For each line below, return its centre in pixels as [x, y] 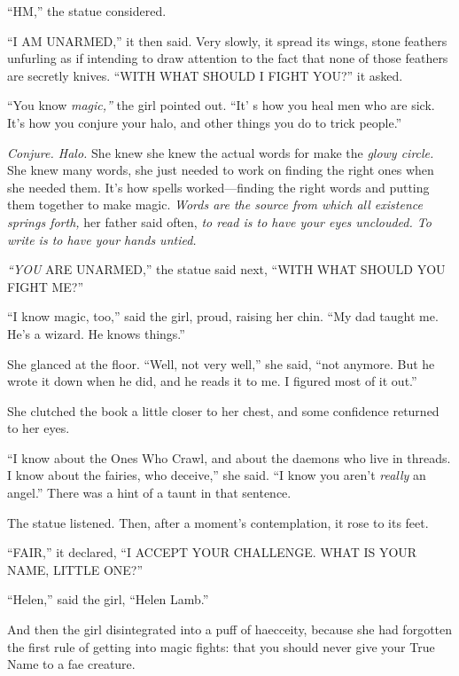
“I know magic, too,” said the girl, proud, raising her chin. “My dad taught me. [223, 316]
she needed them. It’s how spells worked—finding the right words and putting [218, 187]
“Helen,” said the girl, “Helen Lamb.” [108, 599]
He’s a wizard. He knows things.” [96, 333]
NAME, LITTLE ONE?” [75, 569]
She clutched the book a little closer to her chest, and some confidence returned [223, 410]
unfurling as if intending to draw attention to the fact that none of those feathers [228, 58]
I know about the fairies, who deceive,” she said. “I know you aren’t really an [217, 475]
